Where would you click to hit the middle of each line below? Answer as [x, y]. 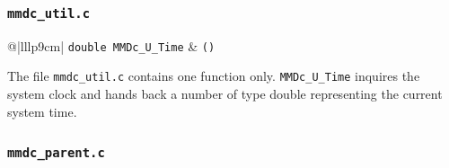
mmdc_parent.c [56, 153]
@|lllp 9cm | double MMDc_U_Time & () [111, 45]
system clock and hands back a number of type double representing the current [225, 94]
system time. [42, 111]
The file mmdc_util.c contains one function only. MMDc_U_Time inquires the [214, 76]
